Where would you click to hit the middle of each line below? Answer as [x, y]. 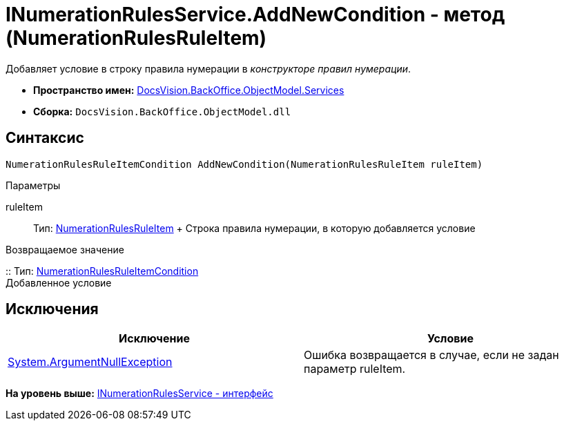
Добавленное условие [59, 282]
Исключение [154, 339]
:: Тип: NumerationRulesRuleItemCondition [102, 271]
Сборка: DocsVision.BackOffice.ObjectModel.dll [162, 111]
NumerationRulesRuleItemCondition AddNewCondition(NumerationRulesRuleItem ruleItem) [244, 164]
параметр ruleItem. [355, 369]
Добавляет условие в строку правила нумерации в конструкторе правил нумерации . [208, 68]
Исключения [52, 309]
